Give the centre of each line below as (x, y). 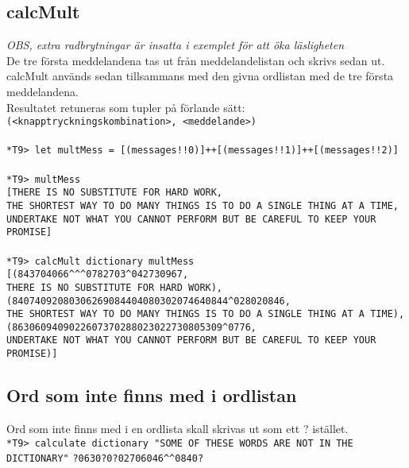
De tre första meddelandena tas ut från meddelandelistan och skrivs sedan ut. (196, 60)
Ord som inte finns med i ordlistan (152, 395)
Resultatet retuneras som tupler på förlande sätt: (126, 107)
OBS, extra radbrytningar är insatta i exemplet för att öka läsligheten (176, 45)
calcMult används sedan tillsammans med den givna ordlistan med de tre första (200, 76)
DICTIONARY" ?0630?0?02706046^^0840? (105, 459)
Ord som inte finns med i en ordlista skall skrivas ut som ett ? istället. (177, 428)
